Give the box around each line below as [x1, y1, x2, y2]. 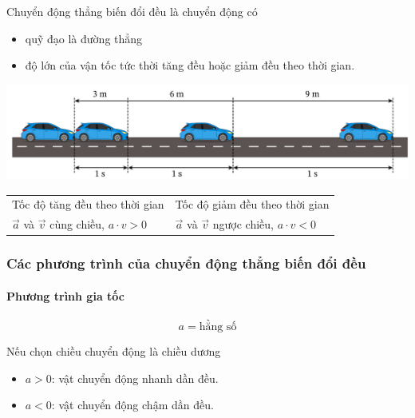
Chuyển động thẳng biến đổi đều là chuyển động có [6, 3, 258, 19]
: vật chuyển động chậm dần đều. [51, 396, 214, 413]
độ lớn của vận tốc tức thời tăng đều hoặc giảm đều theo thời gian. [25, 57, 355, 74]
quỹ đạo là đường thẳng [25, 30, 143, 46]
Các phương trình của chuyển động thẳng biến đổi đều [6, 253, 366, 273]
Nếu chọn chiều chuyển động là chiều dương [6, 342, 221, 359]
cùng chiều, [49, 216, 105, 233]
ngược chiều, [212, 216, 274, 233]
